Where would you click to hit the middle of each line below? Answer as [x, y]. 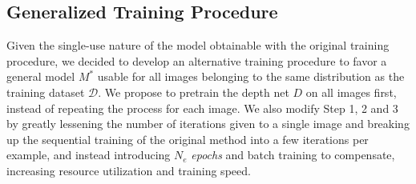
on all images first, [351, 92]
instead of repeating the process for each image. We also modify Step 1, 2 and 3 [202, 108]
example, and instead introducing [89, 155]
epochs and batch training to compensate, [293, 155]
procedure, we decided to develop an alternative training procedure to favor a [197, 60]
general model [41, 76]
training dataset [46, 92]
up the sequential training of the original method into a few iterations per [188, 139]
